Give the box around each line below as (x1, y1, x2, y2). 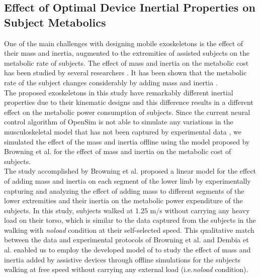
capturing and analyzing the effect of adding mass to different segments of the (4, 185, 244, 196)
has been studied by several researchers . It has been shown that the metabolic (4, 67, 247, 78)
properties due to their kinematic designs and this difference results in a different (4, 97, 253, 107)
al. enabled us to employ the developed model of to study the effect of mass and (4, 244, 251, 255)
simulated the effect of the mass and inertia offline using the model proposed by (4, 136, 250, 147)
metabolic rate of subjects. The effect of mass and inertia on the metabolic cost (4, 57, 249, 68)
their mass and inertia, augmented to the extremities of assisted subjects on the (4, 48, 249, 58)
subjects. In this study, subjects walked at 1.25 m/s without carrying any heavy (4, 205, 250, 215)
